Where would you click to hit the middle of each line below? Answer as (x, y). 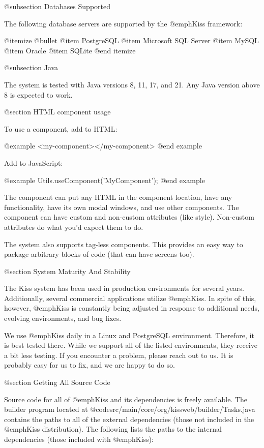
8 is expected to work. (38, 94)
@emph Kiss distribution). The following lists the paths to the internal (113, 429)
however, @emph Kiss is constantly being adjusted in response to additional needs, (132, 308)
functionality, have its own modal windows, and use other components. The (122, 207)
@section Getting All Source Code (57, 382)
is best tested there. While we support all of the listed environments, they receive (131, 345)
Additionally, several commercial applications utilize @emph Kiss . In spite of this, (130, 298)
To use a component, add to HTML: (61, 128)
